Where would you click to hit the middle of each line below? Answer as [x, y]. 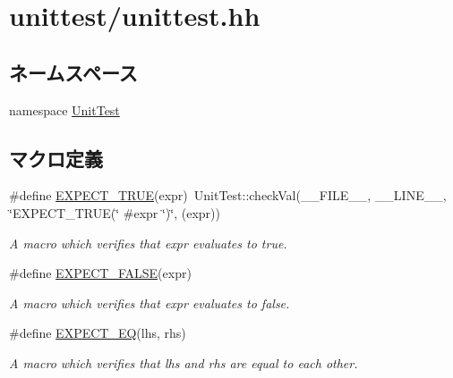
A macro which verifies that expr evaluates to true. [148, 243]
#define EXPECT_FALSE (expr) [100, 273]
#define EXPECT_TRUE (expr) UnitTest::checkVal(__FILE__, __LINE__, [228, 195]
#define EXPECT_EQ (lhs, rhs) [98, 333]
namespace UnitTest [64, 109]
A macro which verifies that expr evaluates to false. [150, 302]
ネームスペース [73, 72]
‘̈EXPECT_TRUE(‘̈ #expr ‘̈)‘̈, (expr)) [115, 212]
